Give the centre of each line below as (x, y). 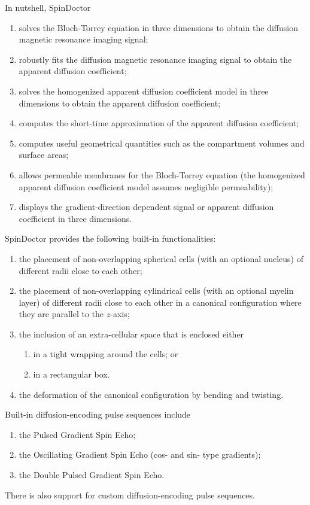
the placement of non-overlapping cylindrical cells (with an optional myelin (156, 290)
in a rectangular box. (72, 374)
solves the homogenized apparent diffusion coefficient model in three (144, 91)
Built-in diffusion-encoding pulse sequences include (98, 414)
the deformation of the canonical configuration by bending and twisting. (151, 394)
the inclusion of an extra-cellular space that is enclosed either (131, 334)
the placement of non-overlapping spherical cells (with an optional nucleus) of (161, 258)
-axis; (120, 314)
